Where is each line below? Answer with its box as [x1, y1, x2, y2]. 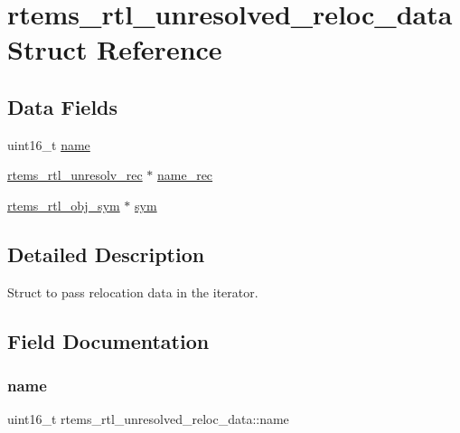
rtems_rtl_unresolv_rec [7, 165, 143, 184]
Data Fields [7, 92, 118, 120]
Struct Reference [7, 31, 222, 68]
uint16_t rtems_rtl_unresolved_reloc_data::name [7, 409, 289, 428]
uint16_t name [7, 135, 90, 154]
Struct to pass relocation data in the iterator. [7, 282, 258, 301]
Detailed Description [7, 240, 205, 268]
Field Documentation [7, 326, 210, 354]
